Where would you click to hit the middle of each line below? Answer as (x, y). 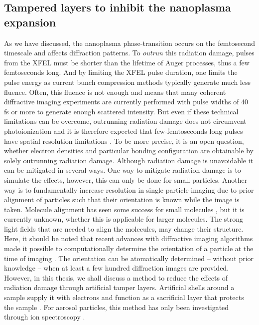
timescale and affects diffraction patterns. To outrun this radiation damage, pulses (129, 53)
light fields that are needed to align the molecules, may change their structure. (124, 228)
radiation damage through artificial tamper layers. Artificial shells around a (119, 287)
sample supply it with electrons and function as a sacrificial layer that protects (124, 297)
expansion (30, 22)
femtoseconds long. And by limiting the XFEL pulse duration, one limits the (121, 72)
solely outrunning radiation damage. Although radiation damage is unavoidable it (129, 160)
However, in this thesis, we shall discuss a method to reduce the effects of (116, 277)
